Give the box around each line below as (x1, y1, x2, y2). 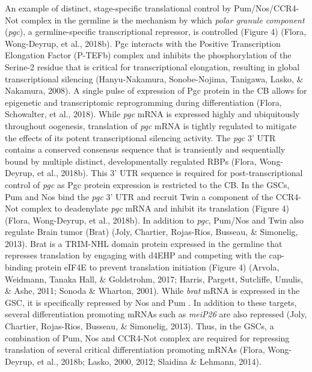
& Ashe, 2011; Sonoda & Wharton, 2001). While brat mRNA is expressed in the (5, 284, 300, 297)
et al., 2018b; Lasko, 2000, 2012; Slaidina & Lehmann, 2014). (37, 355, 262, 367)
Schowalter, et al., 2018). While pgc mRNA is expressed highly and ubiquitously (5, 108, 300, 120)
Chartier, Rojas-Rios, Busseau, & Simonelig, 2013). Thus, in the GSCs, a (5, 320, 274, 332)
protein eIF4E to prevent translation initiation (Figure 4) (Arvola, (35, 261, 280, 273)
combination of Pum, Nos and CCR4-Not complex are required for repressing (5, 331, 290, 344)
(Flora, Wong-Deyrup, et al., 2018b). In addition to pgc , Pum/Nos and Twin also (5, 213, 304, 226)
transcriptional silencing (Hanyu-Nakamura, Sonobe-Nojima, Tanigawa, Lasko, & (5, 72, 304, 85)
